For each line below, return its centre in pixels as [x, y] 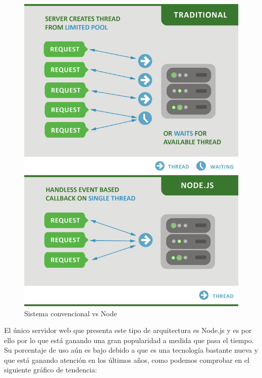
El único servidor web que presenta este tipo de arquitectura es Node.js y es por [128, 330]
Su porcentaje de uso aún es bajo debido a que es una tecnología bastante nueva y [131, 350]
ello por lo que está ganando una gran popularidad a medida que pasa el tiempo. [129, 340]
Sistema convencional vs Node [71, 313]
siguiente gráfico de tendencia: [51, 370]
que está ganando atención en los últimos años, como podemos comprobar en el [127, 360]
